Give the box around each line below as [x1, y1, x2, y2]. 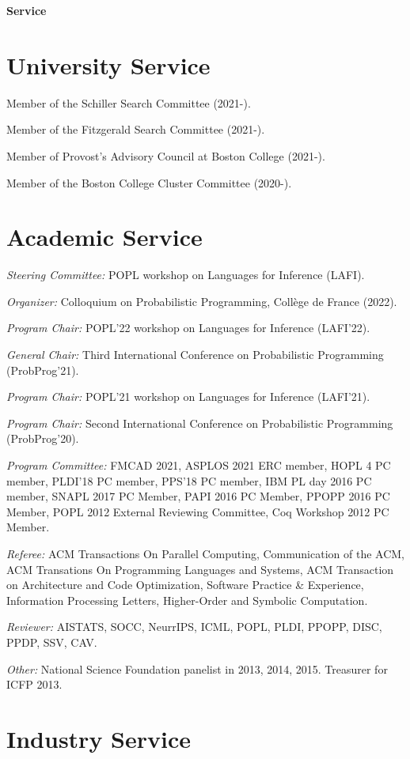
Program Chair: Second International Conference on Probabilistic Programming [6, 414, 393, 431]
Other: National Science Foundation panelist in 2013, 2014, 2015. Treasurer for [6, 660, 388, 677]
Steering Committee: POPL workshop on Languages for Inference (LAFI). [6, 266, 365, 283]
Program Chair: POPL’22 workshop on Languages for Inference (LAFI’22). [6, 319, 370, 336]
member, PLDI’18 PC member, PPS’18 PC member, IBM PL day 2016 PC [6, 472, 372, 489]
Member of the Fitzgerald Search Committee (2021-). [6, 121, 265, 138]
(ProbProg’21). [6, 361, 79, 378]
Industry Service [6, 722, 192, 754]
